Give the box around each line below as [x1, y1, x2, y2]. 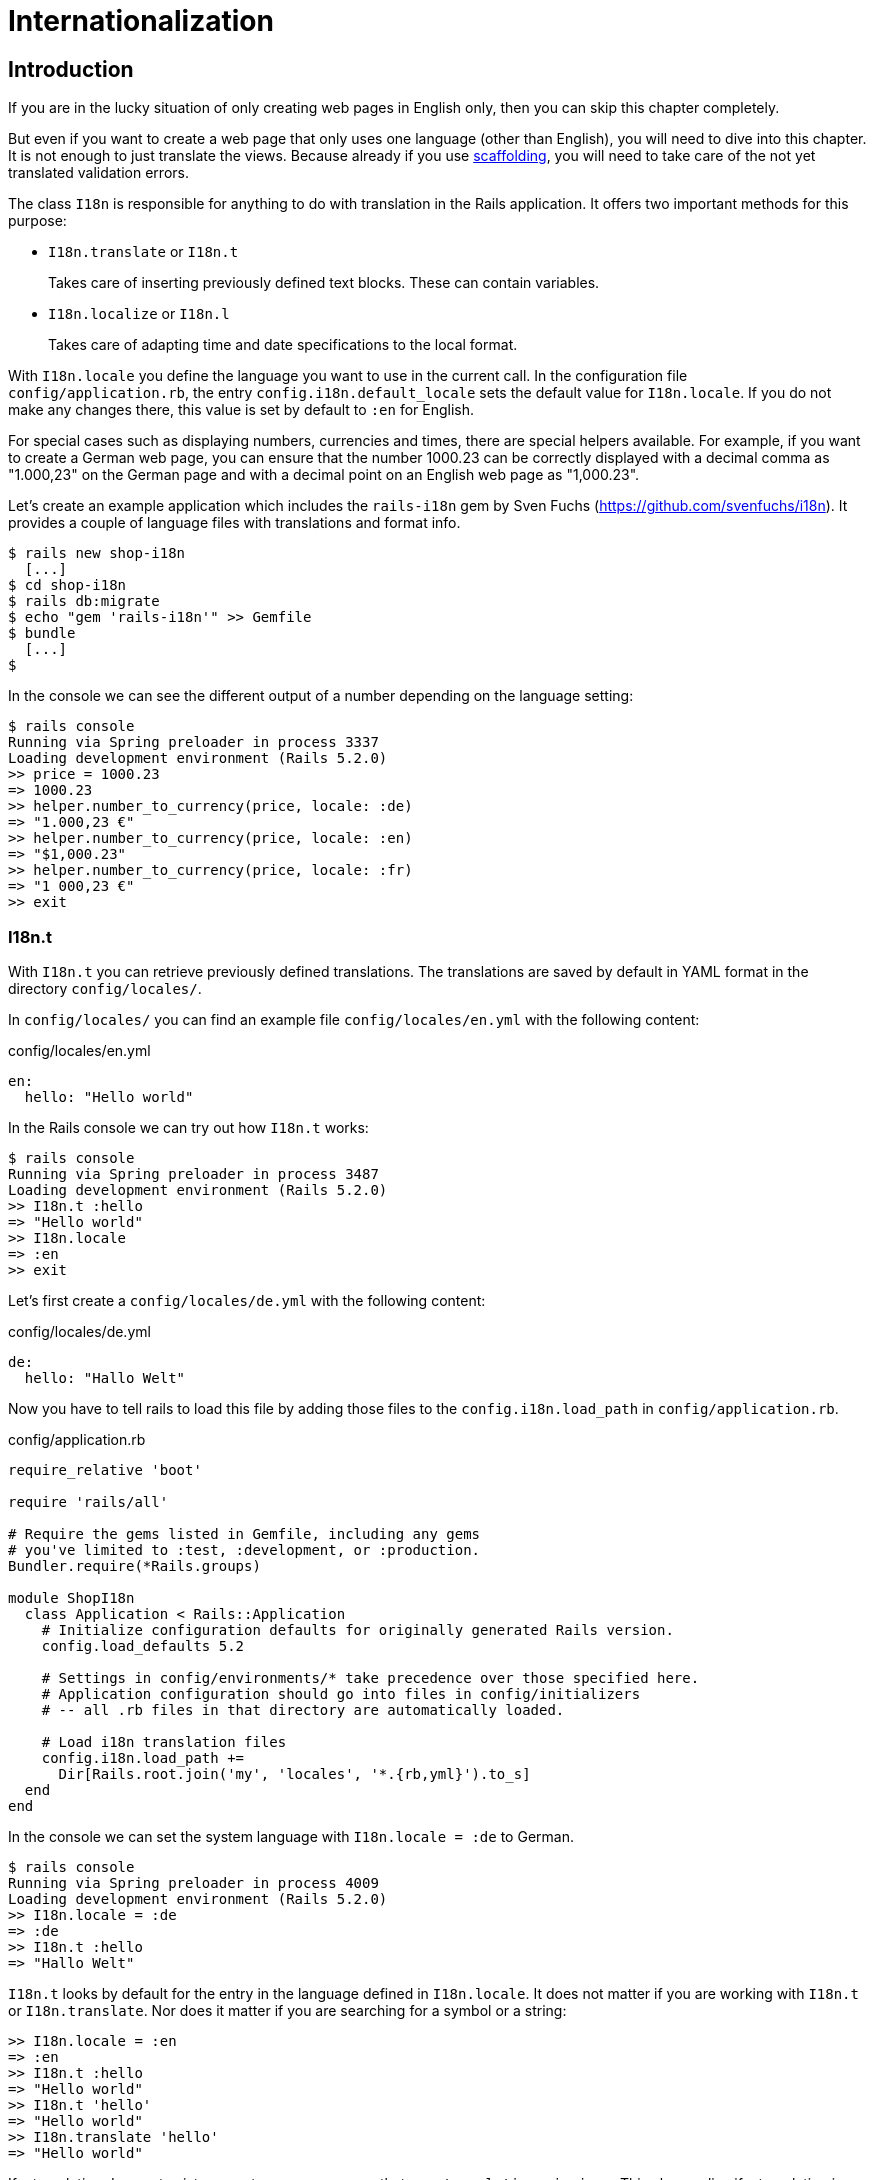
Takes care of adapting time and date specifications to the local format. [48, 336, 518, 354]
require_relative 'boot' [8, 1461, 202, 1478]
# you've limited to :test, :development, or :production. [8, 1541, 481, 1558]
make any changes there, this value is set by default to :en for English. [8, 401, 475, 419]
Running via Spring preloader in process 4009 [8, 1874, 379, 1891]
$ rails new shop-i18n [8, 545, 186, 562]
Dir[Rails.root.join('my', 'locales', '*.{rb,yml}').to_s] [58, 1765, 531, 1782]
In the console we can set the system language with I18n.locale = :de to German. [8, 1827, 574, 1845]
